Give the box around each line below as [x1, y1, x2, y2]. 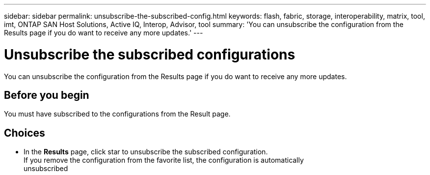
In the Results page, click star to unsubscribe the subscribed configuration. [24, 147, 268, 156]
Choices [4, 126, 45, 139]
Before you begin [4, 88, 89, 101]
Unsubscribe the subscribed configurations [4, 46, 296, 63]
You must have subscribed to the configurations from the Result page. [4, 110, 231, 118]
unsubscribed [24, 164, 68, 173]
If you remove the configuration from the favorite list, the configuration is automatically [24, 156, 304, 165]
